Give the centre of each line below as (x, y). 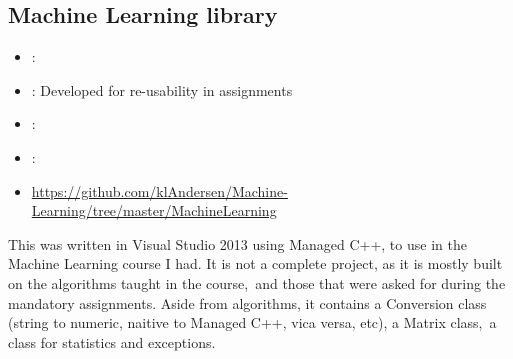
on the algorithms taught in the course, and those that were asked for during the (257, 282)
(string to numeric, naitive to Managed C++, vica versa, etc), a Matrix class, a (252, 322)
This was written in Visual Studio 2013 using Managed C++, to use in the (237, 243)
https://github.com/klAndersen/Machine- (159, 190)
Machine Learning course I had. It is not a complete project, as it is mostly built (255, 263)
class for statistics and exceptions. (112, 341)
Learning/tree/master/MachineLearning (154, 210)
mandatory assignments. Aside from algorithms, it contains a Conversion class (247, 302)
